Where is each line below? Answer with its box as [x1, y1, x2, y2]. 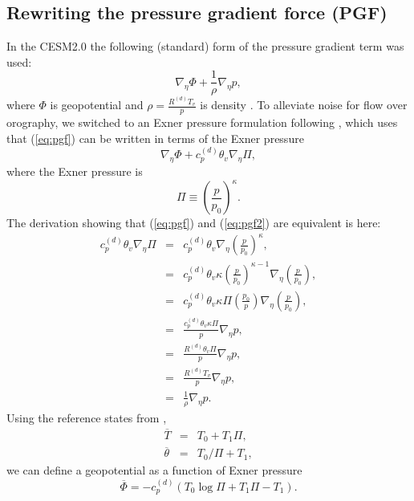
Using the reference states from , [6, 409, 167, 426]
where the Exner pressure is [6, 163, 143, 180]
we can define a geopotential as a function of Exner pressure [6, 462, 302, 479]
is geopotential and [50, 96, 144, 113]
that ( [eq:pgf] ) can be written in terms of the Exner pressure [6, 129, 304, 146]
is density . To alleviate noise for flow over [200, 96, 408, 113]
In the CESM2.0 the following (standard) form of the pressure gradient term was [6, 38, 404, 55]
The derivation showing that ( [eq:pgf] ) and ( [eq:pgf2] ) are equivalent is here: [6, 214, 381, 231]
